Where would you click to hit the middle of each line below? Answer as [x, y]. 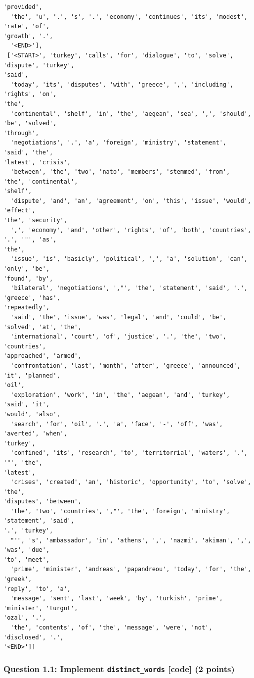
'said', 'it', [27, 405]
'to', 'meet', [27, 559]
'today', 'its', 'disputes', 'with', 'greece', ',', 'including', [122, 84]
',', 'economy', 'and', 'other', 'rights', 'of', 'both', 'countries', [131, 230]
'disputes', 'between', [42, 502]
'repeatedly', [27, 308]
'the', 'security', [35, 220]
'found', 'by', [28, 278]
